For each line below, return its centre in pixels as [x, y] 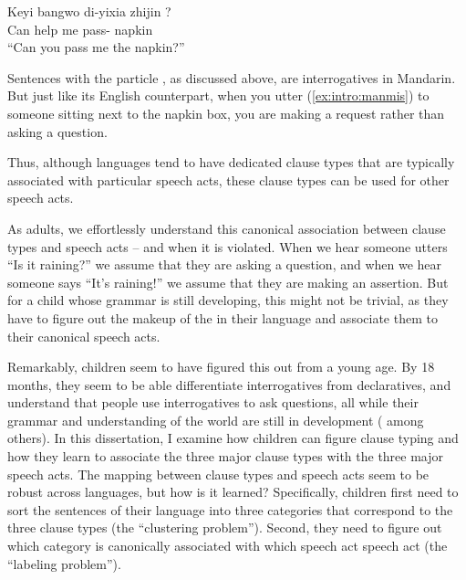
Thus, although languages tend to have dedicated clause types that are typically [231, 162]
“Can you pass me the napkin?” [96, 47]
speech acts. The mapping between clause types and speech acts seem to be [218, 474]
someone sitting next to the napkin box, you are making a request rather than [226, 113]
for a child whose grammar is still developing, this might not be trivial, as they [228, 300]
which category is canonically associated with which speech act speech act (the [228, 546]
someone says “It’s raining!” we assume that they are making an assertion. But [228, 282]
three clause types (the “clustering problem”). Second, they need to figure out [225, 527]
